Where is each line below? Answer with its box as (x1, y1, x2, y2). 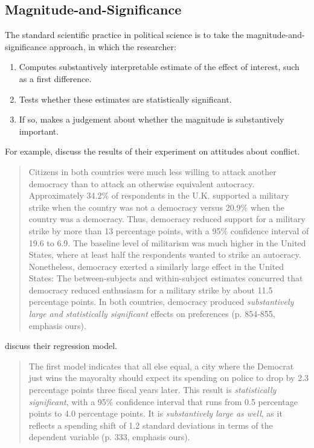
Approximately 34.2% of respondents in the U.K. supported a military (28, 189, 289, 202)
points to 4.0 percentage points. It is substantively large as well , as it (28, 407, 283, 420)
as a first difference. (19, 72, 92, 85)
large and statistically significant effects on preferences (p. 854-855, (28, 307, 275, 320)
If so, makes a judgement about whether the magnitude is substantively (19, 113, 284, 126)
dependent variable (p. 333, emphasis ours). (28, 430, 190, 443)
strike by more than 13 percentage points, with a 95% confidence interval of (28, 224, 309, 237)
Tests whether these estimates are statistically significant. (19, 92, 232, 105)
